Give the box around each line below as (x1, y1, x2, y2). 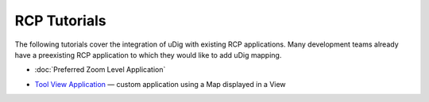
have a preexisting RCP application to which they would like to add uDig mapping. (14, 50, 282, 59)
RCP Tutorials (14, 12, 106, 29)
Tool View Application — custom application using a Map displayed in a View (34, 79, 286, 89)
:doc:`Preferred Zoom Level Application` (34, 65, 166, 74)
